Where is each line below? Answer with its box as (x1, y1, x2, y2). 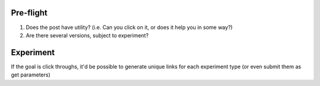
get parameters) (11, 71, 50, 78)
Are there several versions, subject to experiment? (25, 31, 149, 39)
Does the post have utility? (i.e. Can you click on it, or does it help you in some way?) (25, 24, 233, 31)
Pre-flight (11, 8, 47, 18)
